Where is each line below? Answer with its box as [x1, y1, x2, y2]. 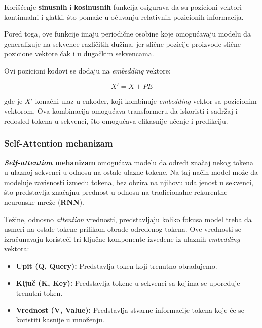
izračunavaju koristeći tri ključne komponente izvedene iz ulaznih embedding [4, 233, 240, 244]
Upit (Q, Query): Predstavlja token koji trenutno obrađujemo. [16, 260, 217, 271]
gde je [4, 95, 23, 106]
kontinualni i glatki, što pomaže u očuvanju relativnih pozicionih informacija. [4, 11, 244, 22]
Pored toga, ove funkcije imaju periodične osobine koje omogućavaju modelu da [4, 28, 251, 39]
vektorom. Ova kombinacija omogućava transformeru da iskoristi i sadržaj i [4, 105, 238, 116]
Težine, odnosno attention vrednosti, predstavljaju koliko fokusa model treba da [4, 213, 252, 224]
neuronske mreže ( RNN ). [4, 196, 84, 207]
